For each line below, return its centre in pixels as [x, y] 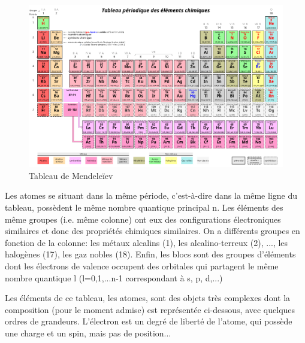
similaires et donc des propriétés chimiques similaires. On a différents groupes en [152, 231]
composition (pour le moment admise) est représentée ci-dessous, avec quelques [150, 309]
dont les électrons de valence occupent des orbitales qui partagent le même [142, 265]
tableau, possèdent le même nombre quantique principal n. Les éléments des [144, 207]
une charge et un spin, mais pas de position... [88, 333]
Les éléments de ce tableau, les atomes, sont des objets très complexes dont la [148, 298]
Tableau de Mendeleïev [71, 175]
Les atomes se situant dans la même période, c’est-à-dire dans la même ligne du [151, 195]
